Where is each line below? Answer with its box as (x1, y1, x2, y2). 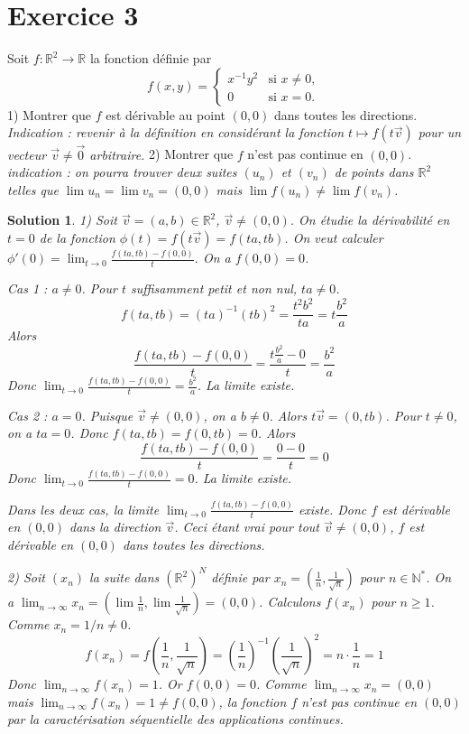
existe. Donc (298, 499, 367, 518)
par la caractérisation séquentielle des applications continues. (7, 710, 344, 729)
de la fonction (39, 228, 115, 246)
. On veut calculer (284, 228, 383, 246)
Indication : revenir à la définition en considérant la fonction (7, 123, 345, 142)
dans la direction (69, 517, 161, 536)
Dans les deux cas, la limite (7, 499, 160, 518)
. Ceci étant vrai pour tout (174, 517, 319, 536)
